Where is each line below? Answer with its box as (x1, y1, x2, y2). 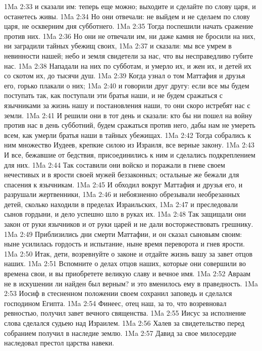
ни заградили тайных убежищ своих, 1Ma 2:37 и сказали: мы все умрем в (4, 40, 232, 51)
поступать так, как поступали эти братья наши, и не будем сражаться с (4, 90, 223, 101)
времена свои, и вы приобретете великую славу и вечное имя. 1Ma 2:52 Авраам (4, 268, 251, 279)
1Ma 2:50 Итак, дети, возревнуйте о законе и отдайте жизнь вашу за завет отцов (4, 248, 252, 259)
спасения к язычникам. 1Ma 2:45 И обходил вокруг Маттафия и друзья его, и (4, 179, 243, 189)
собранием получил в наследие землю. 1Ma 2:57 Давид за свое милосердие (4, 327, 236, 338)
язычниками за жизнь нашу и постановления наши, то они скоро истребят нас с (4, 99, 250, 110)
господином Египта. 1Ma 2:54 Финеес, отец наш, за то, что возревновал (4, 297, 227, 308)
